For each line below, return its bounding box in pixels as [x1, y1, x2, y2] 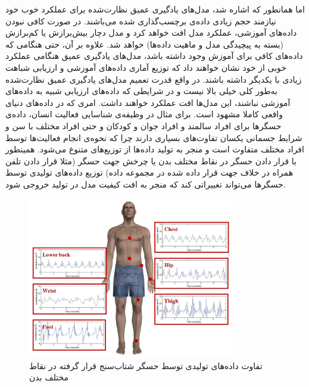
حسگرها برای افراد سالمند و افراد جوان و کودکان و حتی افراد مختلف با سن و [5, 119, 282, 132]
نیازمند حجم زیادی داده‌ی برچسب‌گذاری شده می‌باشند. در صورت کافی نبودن [5, 14, 276, 27]
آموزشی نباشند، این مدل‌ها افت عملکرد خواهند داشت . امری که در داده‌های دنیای [5, 96, 291, 108]
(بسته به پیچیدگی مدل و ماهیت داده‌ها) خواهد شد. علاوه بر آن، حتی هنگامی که [5, 38, 284, 50]
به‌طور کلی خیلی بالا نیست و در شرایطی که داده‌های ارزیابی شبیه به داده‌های [5, 85, 277, 97]
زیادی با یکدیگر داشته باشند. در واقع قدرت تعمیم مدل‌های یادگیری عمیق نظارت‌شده [5, 73, 302, 85]
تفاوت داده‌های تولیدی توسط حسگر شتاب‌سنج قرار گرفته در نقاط [29, 359, 263, 372]
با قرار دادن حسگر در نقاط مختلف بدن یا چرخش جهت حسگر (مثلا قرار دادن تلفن [5, 154, 296, 167]
